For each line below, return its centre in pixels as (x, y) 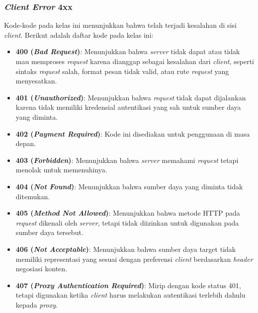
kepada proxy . (37, 304)
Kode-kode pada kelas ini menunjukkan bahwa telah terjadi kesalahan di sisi (120, 25)
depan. (26, 143)
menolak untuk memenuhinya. (61, 170)
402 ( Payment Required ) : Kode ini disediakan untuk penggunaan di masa (133, 133)
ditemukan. (33, 196)
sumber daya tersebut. (49, 232)
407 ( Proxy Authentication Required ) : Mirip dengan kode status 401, (128, 285)
